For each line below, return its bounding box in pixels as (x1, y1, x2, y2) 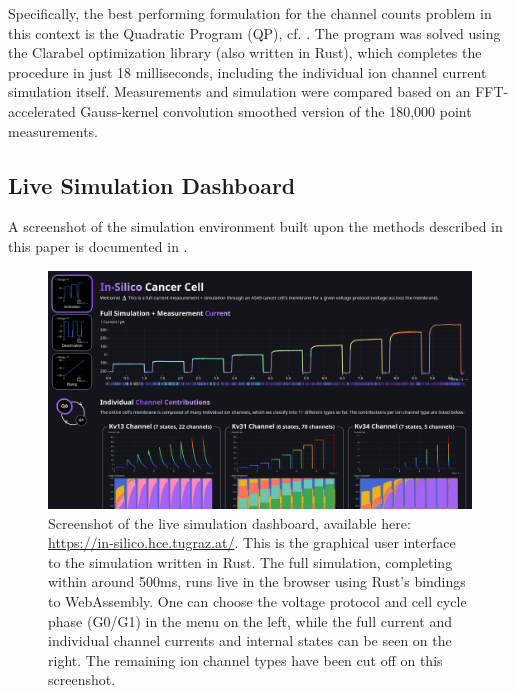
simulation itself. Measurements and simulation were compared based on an (8, 81, 471, 102)
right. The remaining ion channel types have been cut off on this (48, 649, 443, 670)
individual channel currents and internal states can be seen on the (48, 630, 452, 651)
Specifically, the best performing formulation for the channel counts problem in (8, 3, 492, 23)
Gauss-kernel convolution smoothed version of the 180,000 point (80, 100, 472, 121)
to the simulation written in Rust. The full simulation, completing (48, 551, 453, 572)
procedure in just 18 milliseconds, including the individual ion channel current (8, 61, 487, 82)
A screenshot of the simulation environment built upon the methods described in (8, 216, 503, 237)
